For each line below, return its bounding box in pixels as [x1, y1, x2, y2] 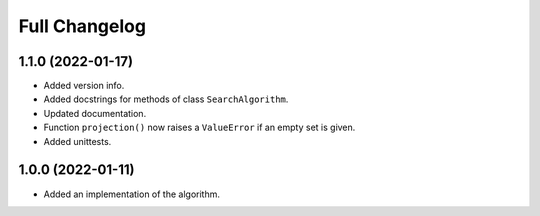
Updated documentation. [43, 107, 147, 119]
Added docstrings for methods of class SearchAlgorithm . [43, 93, 289, 105]
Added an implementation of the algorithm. [43, 188, 220, 200]
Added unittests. [43, 135, 112, 147]
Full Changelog [18, 15, 147, 37]
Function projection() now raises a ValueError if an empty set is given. [43, 121, 356, 134]
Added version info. [43, 80, 125, 92]
